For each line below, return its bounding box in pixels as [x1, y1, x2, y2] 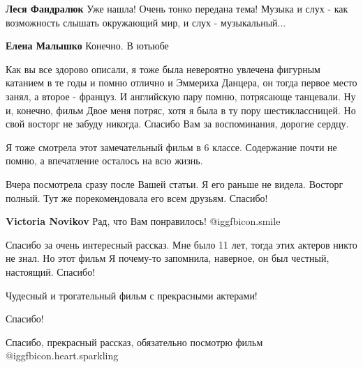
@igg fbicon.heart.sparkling [6, 348, 119, 363]
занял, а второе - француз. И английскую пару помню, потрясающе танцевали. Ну [6, 88, 356, 103]
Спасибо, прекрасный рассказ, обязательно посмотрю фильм [6, 334, 263, 349]
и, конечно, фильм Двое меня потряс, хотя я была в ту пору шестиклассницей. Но [6, 102, 356, 117]
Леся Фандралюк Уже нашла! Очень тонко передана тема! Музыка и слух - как [6, 1, 348, 15]
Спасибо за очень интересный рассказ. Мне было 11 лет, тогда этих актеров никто [6, 237, 357, 251]
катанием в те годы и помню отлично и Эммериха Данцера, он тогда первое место [6, 75, 357, 90]
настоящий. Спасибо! [6, 264, 96, 279]
